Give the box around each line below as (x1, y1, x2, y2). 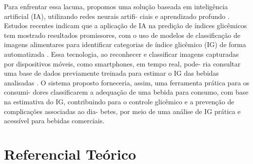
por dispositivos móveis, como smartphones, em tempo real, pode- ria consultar (4, 58, 241, 68)
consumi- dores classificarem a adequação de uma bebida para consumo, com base (4, 87, 249, 97)
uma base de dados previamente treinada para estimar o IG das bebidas (4, 68, 219, 78)
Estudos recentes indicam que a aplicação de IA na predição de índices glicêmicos (4, 20, 247, 31)
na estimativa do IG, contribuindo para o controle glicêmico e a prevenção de (4, 96, 234, 106)
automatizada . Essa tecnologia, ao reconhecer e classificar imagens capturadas (4, 49, 239, 59)
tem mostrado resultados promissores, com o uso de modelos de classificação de (4, 30, 241, 40)
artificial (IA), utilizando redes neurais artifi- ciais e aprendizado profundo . (4, 11, 230, 21)
